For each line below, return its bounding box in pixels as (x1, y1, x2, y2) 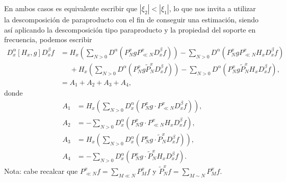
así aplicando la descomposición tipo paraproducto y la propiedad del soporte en (4, 24, 256, 35)
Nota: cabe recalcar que (4, 165, 78, 176)
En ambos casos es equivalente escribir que (4, 3, 138, 13)
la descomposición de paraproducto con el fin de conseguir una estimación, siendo (4, 14, 259, 24)
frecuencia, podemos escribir (4, 34, 92, 45)
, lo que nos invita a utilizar (169, 3, 256, 13)
